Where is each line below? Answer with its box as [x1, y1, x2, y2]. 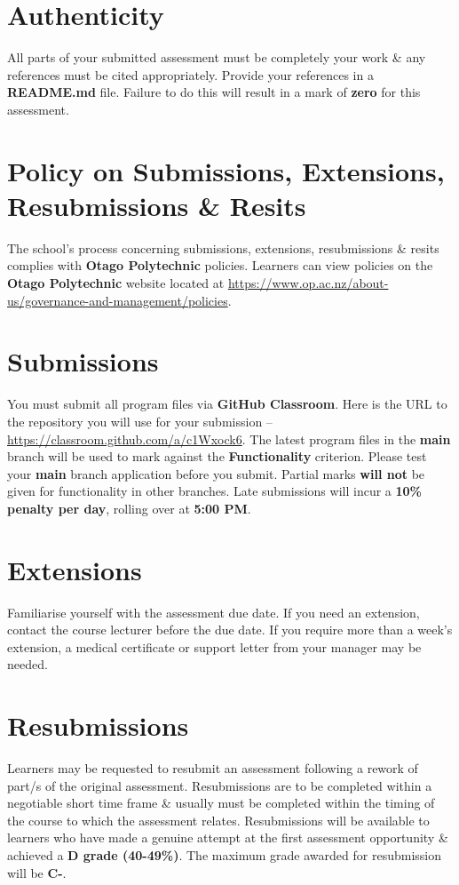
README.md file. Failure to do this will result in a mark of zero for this [7, 83, 421, 101]
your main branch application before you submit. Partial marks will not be [7, 464, 425, 482]
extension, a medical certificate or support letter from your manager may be [7, 637, 422, 656]
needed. [7, 655, 48, 674]
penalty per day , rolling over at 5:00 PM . [7, 498, 251, 517]
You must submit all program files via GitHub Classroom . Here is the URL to [7, 395, 447, 413]
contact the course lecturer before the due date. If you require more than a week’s [7, 620, 453, 639]
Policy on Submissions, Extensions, [7, 152, 445, 188]
